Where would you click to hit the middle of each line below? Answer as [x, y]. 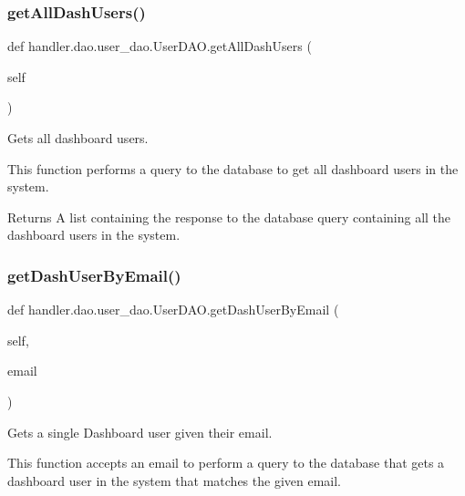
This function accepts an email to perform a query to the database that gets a [226, 463]
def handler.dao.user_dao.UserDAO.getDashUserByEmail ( [173, 310]
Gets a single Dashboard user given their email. [140, 432]
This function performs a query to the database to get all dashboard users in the [233, 168]
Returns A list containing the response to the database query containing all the [229, 217]
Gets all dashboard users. [78, 138]
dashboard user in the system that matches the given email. [174, 480]
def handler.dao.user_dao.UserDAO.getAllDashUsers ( [160, 46]
